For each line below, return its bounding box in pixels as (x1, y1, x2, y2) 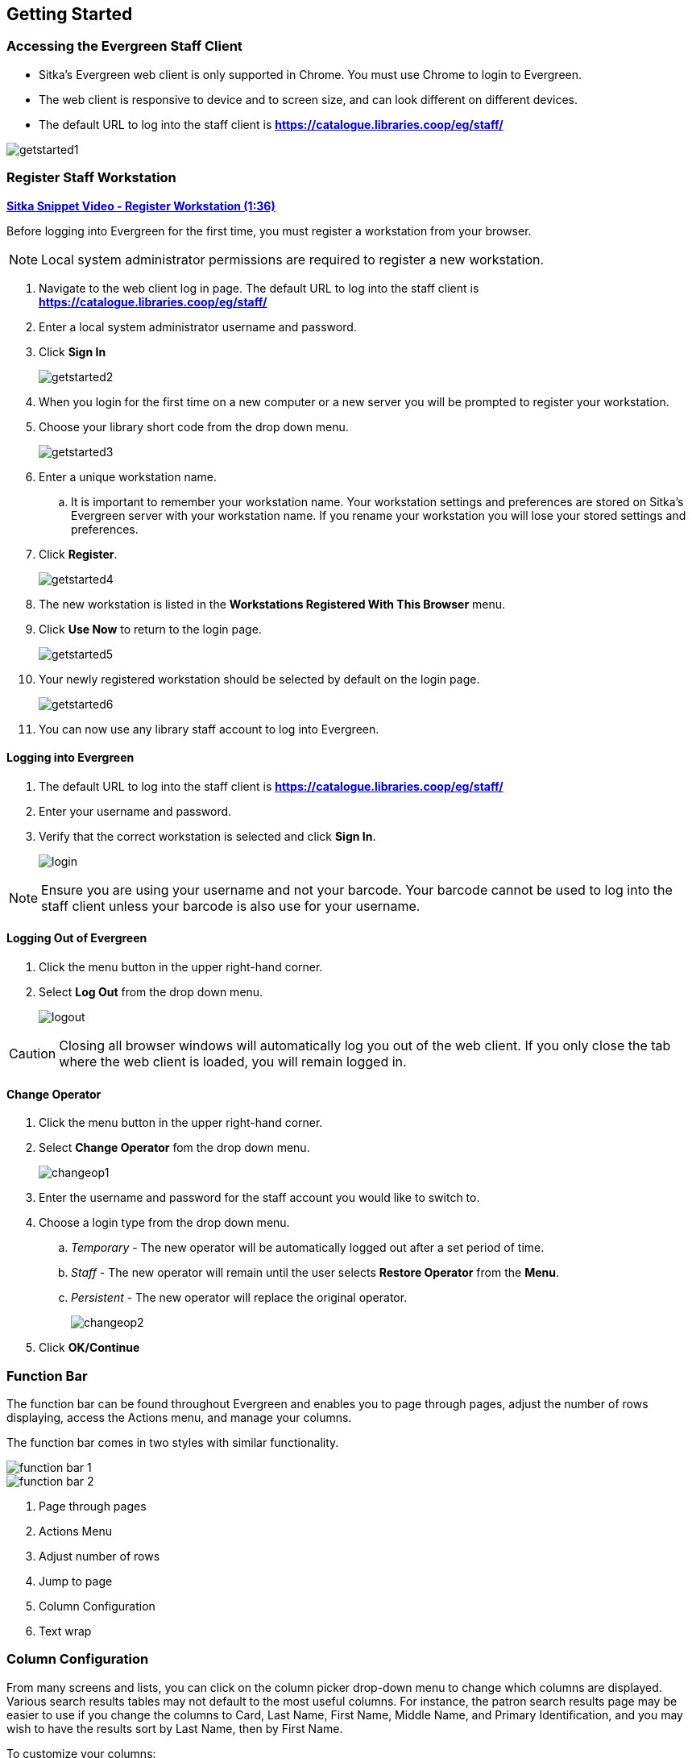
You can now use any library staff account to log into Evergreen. (39, 721, 379, 736)
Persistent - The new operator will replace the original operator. (71, 1290, 408, 1305)
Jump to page (39, 1573, 113, 1588)
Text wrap (39, 1623, 92, 1638)
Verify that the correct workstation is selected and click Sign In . (39, 829, 376, 843)
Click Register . (39, 547, 118, 561)
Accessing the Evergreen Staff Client (6, 38, 242, 55)
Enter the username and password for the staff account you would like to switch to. (39, 1191, 480, 1205)
